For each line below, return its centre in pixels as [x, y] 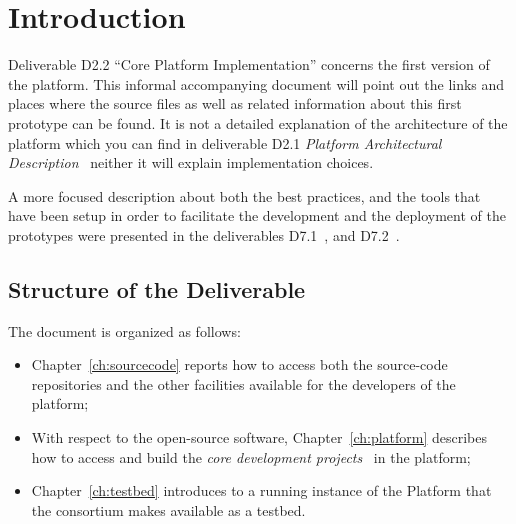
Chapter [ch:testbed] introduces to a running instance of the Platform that [261, 490]
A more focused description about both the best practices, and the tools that [244, 195]
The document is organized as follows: [124, 330]
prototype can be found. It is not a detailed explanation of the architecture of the [258, 122]
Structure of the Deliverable [157, 288]
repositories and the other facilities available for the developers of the [243, 383]
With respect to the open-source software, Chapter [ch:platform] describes [259, 437]
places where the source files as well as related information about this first [235, 103]
